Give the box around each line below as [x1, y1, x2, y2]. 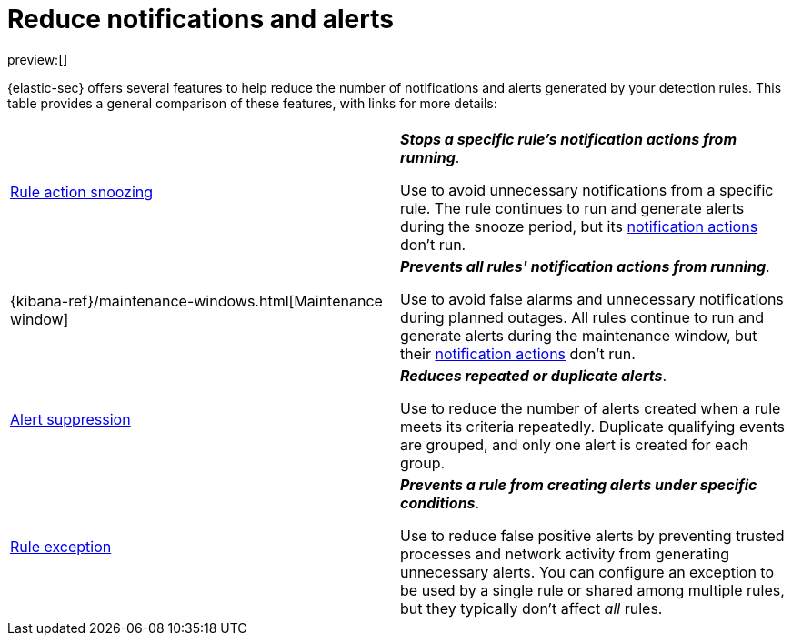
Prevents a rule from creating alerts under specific [400, 475, 757, 494]
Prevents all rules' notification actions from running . [400, 256, 770, 276]
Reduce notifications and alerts [7, 4, 394, 35]
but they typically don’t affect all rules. [400, 598, 663, 618]
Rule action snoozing [10, 182, 154, 201]
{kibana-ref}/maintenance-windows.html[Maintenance [10, 291, 383, 310]
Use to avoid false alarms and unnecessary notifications [400, 289, 784, 308]
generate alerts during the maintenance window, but [400, 326, 757, 345]
